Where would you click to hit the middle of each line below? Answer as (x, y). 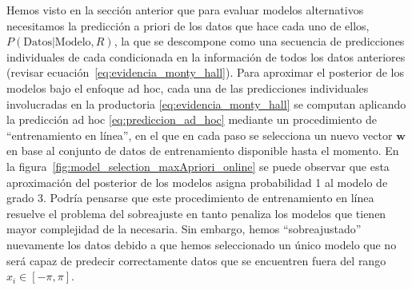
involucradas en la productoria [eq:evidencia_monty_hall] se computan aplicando (206, 103)
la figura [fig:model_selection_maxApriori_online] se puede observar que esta (198, 166)
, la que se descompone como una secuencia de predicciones (259, 41)
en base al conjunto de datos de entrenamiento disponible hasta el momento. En (203, 151)
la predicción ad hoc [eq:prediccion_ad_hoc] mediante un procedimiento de (192, 119)
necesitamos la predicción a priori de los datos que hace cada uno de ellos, (188, 25)
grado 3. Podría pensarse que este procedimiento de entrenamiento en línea (190, 198)
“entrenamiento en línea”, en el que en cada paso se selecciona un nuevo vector (200, 135)
